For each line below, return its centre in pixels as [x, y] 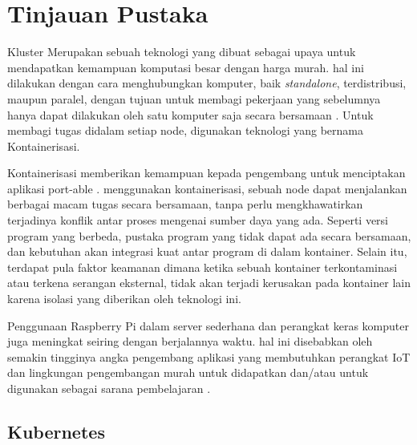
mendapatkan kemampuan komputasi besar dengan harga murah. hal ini [186, 67]
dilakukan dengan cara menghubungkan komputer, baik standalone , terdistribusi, [207, 83]
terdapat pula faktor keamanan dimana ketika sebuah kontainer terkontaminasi [202, 267]
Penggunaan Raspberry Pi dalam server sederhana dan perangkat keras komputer [208, 325]
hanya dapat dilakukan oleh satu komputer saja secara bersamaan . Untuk [190, 114]
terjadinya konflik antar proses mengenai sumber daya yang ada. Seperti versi [198, 220]
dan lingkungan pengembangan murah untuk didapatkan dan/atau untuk [188, 372]
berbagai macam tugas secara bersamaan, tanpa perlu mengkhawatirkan [185, 204]
